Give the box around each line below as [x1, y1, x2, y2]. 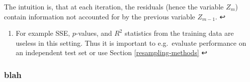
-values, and [76, 28, 112, 38]
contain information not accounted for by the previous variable [4, 11, 195, 21]
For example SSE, [15, 28, 70, 38]
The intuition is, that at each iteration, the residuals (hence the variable [4, 1, 224, 11]
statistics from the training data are [124, 28, 234, 38]
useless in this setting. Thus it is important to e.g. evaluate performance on [15, 37, 247, 48]
